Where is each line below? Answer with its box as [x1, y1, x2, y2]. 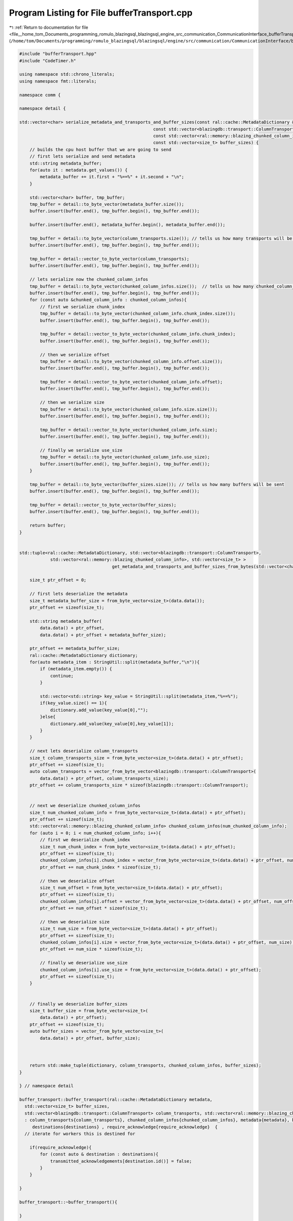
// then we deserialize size [40, 919, 110, 925]
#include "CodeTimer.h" [19, 58, 77, 63]
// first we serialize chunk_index [40, 304, 126, 310]
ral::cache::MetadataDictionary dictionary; [29, 653, 138, 658]
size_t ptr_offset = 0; [29, 577, 86, 583]
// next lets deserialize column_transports [29, 748, 138, 754]
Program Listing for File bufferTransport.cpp [9, 7, 193, 18]
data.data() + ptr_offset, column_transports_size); [40, 776, 169, 781]
